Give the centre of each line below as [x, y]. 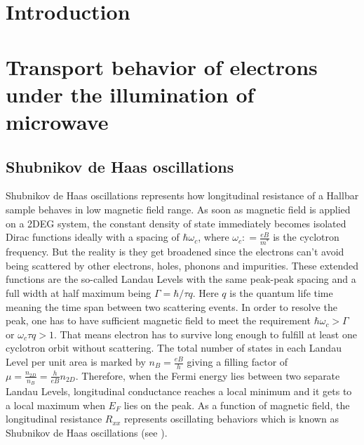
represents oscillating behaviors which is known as [231, 419]
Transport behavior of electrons [162, 66]
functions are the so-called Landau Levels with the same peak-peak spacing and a [181, 279]
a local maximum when [55, 405]
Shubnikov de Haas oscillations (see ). [87, 432]
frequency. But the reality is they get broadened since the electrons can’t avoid [175, 252]
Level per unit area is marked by [76, 361]
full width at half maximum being [79, 293]
